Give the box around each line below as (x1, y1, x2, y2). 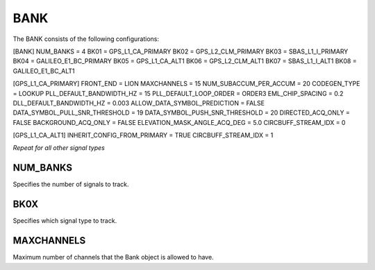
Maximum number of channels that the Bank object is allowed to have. (12, 253, 215, 262)
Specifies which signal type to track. (12, 217, 117, 225)
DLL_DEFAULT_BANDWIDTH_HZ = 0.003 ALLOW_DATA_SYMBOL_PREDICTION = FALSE (12, 99, 265, 107)
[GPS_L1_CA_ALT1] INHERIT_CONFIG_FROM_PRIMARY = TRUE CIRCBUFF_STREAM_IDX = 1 (12, 131, 274, 140)
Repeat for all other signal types (12, 144, 106, 152)
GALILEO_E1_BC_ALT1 (12, 67, 75, 75)
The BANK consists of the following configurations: (12, 35, 160, 43)
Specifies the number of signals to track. (12, 180, 129, 189)
